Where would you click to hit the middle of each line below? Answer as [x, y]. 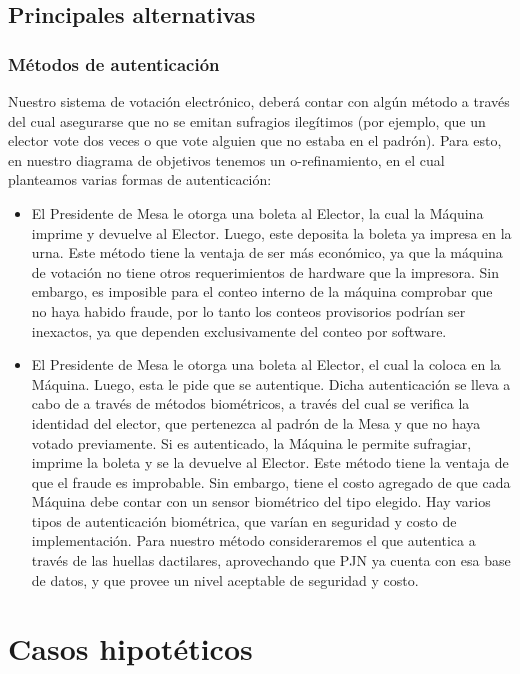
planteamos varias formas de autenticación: [140, 179]
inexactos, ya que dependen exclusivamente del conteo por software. [239, 330]
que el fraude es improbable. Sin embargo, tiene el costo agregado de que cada [271, 481]
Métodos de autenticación [114, 63]
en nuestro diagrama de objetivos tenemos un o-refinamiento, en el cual [226, 159]
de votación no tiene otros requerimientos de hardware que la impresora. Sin [265, 271]
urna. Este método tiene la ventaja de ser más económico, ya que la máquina [267, 252]
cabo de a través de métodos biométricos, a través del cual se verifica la [250, 403]
